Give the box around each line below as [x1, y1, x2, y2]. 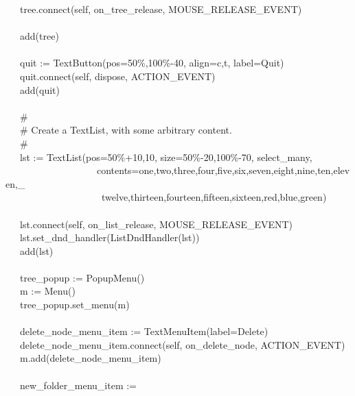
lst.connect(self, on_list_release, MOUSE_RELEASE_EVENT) [19, 216, 293, 231]
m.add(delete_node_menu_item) [19, 351, 161, 365]
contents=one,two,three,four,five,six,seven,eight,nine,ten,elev [96, 163, 350, 177]
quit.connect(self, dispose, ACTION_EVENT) [19, 69, 216, 83]
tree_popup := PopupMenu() [19, 270, 145, 284]
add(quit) [19, 82, 60, 97]
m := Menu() [19, 284, 76, 298]
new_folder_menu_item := [19, 378, 137, 392]
